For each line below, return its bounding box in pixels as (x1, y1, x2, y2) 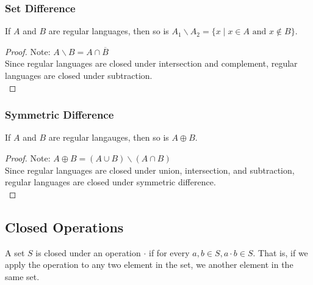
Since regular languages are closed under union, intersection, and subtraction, (5, 163, 295, 176)
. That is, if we (253, 246, 308, 259)
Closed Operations (5, 217, 124, 236)
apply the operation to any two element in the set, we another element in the (5, 258, 293, 271)
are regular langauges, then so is (48, 131, 169, 144)
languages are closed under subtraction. (5, 69, 153, 81)
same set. (5, 270, 40, 283)
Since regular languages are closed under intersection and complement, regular (5, 57, 298, 70)
